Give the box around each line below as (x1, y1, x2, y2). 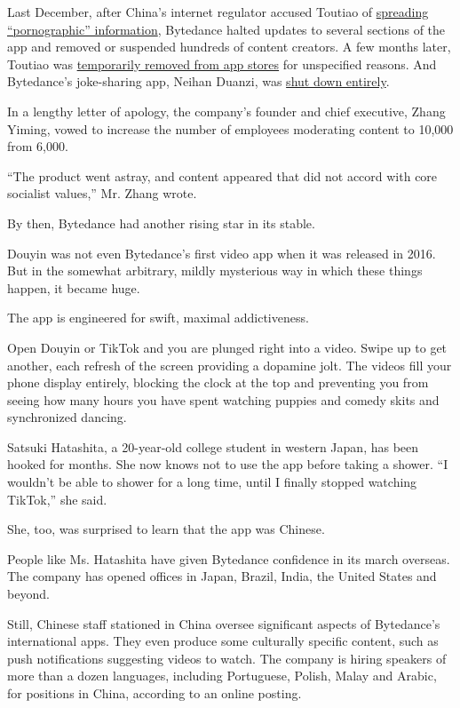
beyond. (7, 585, 50, 603)
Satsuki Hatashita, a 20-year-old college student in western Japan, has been (7, 437, 419, 456)
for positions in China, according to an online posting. (7, 684, 302, 702)
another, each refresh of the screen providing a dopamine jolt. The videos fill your (7, 355, 452, 374)
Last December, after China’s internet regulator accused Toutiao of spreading (7, 3, 429, 20)
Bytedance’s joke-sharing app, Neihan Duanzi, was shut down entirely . (7, 72, 390, 91)
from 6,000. (7, 137, 68, 155)
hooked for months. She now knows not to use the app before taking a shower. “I (7, 455, 448, 473)
